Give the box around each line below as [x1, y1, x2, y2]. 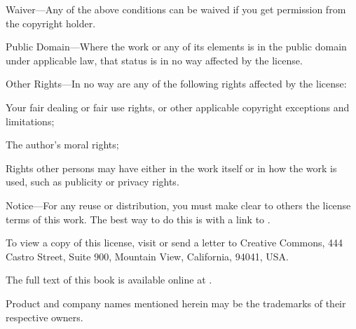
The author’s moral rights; [6, 137, 119, 152]
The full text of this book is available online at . [6, 272, 212, 287]
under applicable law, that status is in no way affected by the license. [6, 52, 303, 67]
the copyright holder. [6, 15, 96, 30]
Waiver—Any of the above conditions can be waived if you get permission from [6, 2, 346, 16]
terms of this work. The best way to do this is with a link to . [6, 211, 271, 226]
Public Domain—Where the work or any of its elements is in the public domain [6, 39, 347, 54]
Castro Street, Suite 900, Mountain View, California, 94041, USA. [6, 248, 289, 263]
